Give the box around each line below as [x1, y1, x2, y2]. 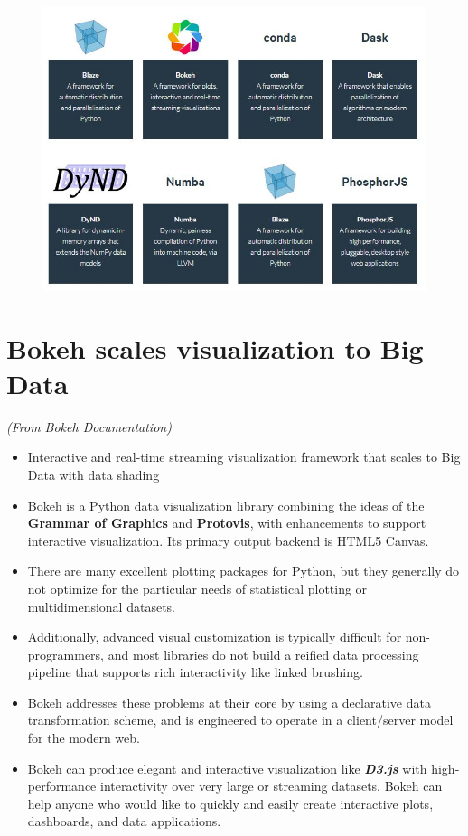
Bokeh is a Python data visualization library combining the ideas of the [27, 495, 425, 514]
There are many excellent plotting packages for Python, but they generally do [27, 561, 460, 580]
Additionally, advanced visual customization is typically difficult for [27, 627, 402, 646]
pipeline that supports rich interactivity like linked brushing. [27, 662, 363, 681]
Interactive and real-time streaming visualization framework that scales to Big [27, 447, 461, 466]
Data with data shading [27, 465, 160, 484]
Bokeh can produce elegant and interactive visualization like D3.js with [27, 758, 427, 777]
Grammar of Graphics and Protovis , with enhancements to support [27, 513, 426, 532]
